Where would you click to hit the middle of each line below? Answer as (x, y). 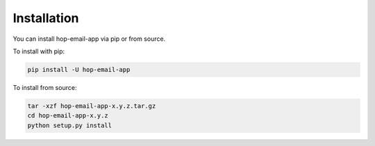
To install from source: (45, 87)
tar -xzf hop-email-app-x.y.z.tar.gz (92, 106)
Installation (46, 18)
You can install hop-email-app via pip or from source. (89, 39)
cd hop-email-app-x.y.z (68, 116)
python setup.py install (70, 125)
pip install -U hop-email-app (79, 70)
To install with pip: (39, 51)
